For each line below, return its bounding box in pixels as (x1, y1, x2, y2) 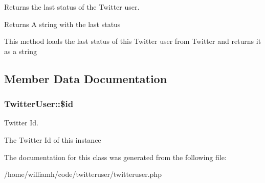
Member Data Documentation (4, 70, 167, 86)
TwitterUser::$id (4, 97, 74, 110)
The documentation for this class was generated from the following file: (4, 151, 227, 162)
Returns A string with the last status (4, 18, 121, 29)
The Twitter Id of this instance (4, 134, 101, 145)
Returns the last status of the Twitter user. (4, 2, 140, 12)
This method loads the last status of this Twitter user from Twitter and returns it (4, 36, 261, 46)
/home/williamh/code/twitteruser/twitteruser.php (4, 169, 162, 179)
